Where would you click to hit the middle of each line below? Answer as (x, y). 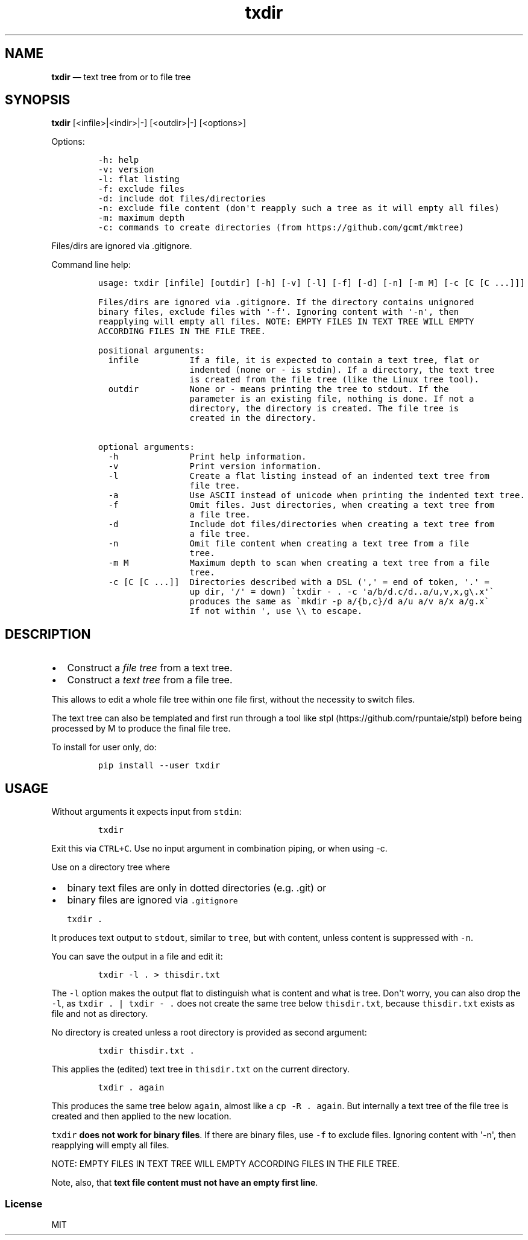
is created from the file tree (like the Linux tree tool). (334, 380)
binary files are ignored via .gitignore (152, 900)
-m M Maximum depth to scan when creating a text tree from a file (299, 563)
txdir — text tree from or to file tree (121, 77)
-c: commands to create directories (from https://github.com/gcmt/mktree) (281, 228)
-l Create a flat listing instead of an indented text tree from (299, 476)
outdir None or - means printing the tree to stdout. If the (278, 389)
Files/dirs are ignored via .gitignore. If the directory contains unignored (286, 302)
